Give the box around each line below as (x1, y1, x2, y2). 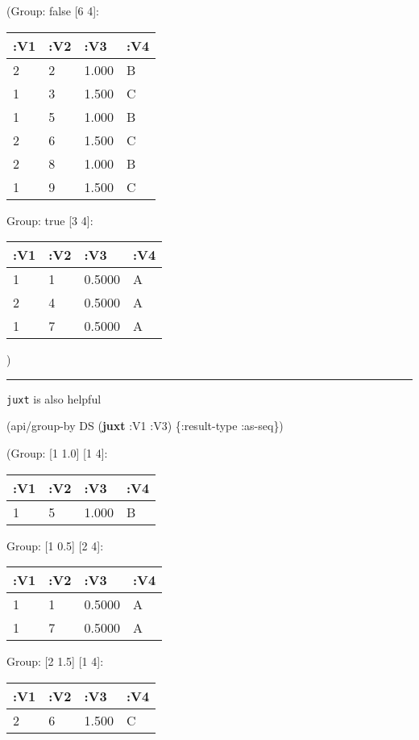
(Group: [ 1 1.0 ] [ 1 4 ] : (6, 445, 108, 462)
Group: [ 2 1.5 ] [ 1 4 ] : (6, 653, 104, 670)
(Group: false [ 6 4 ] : (6, 2, 100, 19)
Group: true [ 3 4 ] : (6, 211, 93, 228)
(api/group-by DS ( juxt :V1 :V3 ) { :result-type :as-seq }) (6, 417, 284, 434)
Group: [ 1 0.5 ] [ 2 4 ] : (6, 537, 104, 554)
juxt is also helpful (6, 390, 102, 407)
